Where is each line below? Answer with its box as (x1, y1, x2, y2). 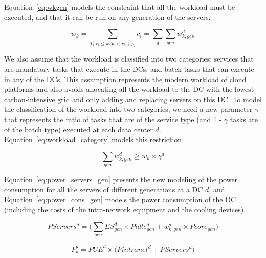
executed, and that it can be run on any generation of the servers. (4, 11, 211, 22)
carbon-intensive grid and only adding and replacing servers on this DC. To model (4, 93, 262, 104)
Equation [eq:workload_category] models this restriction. (4, 134, 184, 145)
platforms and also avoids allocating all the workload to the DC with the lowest (4, 84, 254, 94)
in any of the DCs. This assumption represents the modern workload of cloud (4, 73, 247, 84)
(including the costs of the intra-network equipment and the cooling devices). (4, 204, 246, 214)
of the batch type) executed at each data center (4, 124, 153, 134)
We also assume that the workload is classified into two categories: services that (4, 53, 254, 64)
